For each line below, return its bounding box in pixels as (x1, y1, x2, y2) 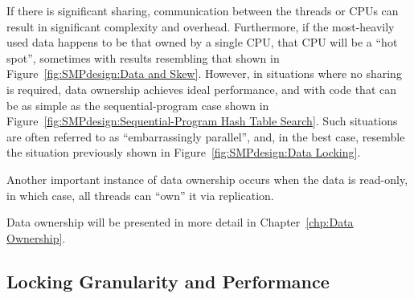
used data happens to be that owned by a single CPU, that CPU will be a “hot (6, 34, 398, 51)
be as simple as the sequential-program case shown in (6, 96, 269, 113)
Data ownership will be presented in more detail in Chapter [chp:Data (6, 214, 354, 231)
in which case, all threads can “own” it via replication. (6, 186, 274, 203)
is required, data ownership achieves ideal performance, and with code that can (6, 80, 396, 97)
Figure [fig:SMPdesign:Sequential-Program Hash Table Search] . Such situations (6, 112, 398, 129)
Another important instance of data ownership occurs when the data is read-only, (6, 170, 408, 187)
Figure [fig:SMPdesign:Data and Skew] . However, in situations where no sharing (6, 65, 402, 82)
